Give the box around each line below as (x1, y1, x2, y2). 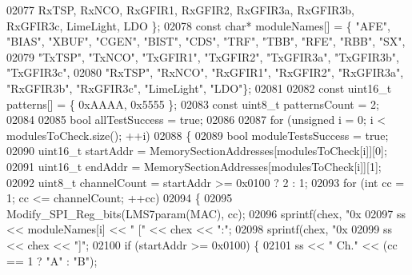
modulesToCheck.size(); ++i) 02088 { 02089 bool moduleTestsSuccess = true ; (6, 126, 389, 143)
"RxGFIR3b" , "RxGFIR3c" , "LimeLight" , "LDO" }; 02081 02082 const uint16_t (6, 79, 392, 96)
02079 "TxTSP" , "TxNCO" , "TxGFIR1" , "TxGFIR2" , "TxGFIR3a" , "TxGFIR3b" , (6, 48, 399, 65)
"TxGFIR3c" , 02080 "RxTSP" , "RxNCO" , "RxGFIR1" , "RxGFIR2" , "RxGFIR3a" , (6, 64, 404, 81)
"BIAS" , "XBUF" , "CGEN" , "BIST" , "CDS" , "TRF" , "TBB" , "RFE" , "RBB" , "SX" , (6, 33, 406, 50)
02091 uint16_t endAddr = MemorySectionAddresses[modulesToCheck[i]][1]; (6, 157, 382, 174)
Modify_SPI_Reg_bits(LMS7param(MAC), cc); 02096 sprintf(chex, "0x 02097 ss (6, 205, 406, 221)
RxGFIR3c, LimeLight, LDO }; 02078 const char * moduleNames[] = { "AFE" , (6, 17, 390, 34)
